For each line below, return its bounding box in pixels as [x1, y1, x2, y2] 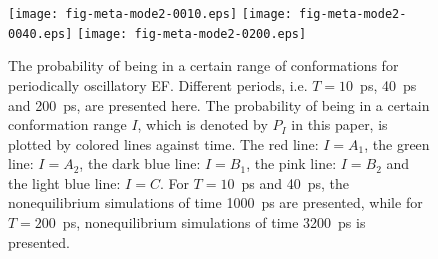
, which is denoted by [137, 114, 268, 135]
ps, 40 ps [360, 74, 417, 95]
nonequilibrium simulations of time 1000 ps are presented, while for [8, 192, 423, 213]
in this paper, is [291, 114, 388, 135]
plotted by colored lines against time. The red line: [8, 133, 319, 154]
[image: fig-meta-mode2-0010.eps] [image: [8, 7, 292, 21]
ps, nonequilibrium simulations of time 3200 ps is [62, 212, 366, 233]
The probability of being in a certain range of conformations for [8, 55, 399, 76]
